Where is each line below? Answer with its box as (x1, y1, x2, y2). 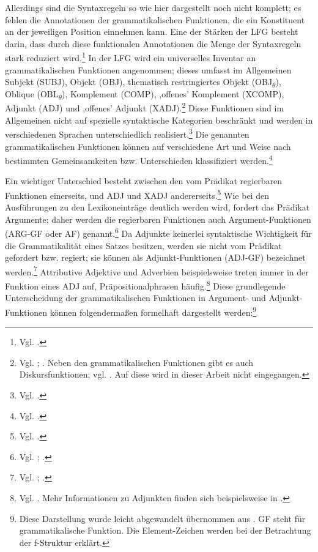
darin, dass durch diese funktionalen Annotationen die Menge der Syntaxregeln (5, 37, 301, 50)
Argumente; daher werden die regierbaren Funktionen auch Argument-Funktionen (5, 212, 311, 225)
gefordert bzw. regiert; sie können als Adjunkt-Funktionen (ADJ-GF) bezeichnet (5, 251, 306, 264)
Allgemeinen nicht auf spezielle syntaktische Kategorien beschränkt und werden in (5, 113, 313, 126)
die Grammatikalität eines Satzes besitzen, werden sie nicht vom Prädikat (5, 239, 282, 252)
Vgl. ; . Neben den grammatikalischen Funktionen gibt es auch (19, 356, 254, 368)
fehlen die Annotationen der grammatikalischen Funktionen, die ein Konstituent (5, 13, 305, 26)
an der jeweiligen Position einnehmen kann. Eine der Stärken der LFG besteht (5, 25, 298, 38)
